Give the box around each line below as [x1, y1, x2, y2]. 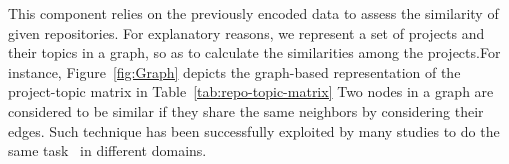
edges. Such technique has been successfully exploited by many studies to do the [8, 120, 500, 141]
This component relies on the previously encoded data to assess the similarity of [8, 3, 499, 23]
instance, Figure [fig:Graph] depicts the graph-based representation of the [8, 61, 461, 82]
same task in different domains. [8, 140, 207, 161]
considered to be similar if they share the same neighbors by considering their [8, 100, 484, 121]
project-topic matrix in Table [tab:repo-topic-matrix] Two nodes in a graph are [8, 81, 494, 102]
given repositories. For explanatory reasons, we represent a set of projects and [8, 22, 485, 43]
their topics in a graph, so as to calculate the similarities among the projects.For [8, 42, 501, 63]
